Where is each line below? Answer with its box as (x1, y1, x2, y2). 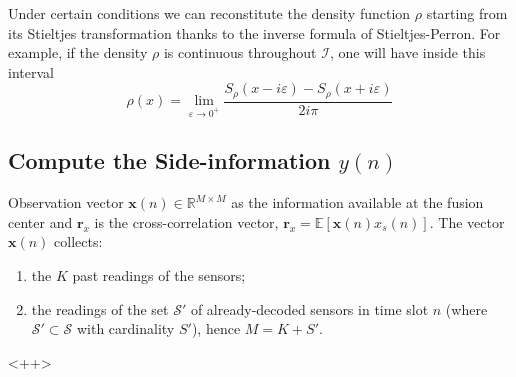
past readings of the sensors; (72, 265, 246, 286)
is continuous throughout (163, 42, 317, 63)
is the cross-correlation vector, (94, 211, 279, 232)
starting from (426, 3, 508, 23)
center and (8, 211, 73, 232)
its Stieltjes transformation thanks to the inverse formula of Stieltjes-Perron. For (8, 22, 501, 43)
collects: (54, 231, 103, 252)
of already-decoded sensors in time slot (190, 298, 429, 319)
